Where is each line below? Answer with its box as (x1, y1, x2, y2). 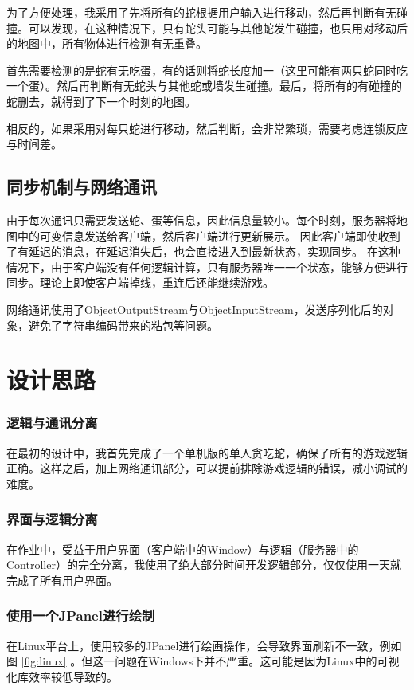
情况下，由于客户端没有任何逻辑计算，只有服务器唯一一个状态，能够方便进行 (6, 258, 408, 275)
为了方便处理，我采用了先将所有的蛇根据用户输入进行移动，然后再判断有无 (6, 4, 396, 20)
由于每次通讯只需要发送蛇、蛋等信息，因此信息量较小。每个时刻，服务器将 (6, 211, 396, 228)
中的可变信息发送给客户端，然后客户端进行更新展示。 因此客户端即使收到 (17, 227, 400, 244)
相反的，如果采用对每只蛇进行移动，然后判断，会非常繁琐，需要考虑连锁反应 (6, 120, 408, 136)
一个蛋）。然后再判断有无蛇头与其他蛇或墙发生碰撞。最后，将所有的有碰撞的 (6, 77, 402, 94)
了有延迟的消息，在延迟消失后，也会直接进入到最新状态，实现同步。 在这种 (6, 243, 400, 260)
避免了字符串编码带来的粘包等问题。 (28, 316, 218, 333)
